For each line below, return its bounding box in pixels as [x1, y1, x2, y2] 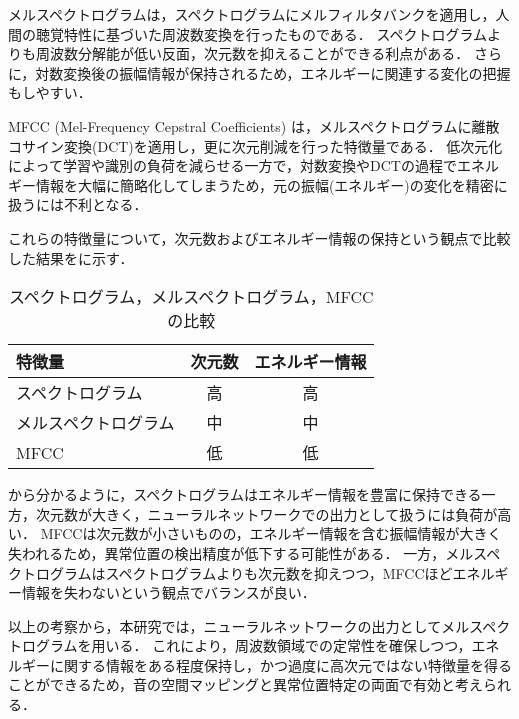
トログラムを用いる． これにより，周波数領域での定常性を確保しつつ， [8, 635, 472, 656]
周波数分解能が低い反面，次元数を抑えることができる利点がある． [35, 43, 470, 64]
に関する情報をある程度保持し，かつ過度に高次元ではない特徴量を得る [49, 654, 512, 675]
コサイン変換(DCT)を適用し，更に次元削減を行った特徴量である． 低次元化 [8, 135, 503, 156]
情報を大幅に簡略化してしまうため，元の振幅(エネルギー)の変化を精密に [35, 174, 508, 195]
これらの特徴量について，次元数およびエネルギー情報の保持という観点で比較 [8, 227, 511, 248]
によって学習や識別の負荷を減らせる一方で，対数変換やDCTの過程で [8, 155, 457, 176]
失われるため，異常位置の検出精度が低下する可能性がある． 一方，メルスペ [8, 542, 501, 563]
